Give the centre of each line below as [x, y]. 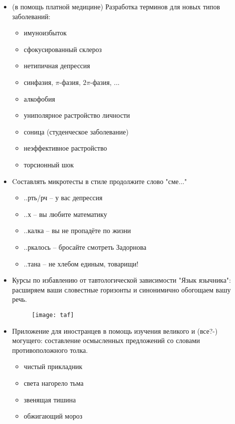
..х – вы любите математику [65, 214]
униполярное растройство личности [77, 115]
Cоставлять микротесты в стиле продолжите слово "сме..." [99, 181]
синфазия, [39, 82]
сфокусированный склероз [63, 49]
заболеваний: [31, 16]
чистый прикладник [53, 366]
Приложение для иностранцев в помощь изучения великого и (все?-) [115, 331]
